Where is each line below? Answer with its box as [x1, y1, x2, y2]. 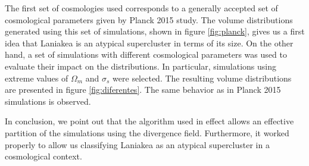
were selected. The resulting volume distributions [113, 71, 292, 84]
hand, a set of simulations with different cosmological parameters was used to [5, 48, 287, 61]
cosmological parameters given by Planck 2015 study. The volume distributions [5, 13, 293, 26]
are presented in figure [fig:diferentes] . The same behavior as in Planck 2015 [5, 83, 281, 96]
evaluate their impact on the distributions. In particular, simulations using [5, 59, 276, 72]
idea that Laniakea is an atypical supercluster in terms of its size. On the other [5, 36, 294, 49]
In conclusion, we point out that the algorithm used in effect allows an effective [5, 115, 294, 127]
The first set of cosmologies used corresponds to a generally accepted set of [5, 2, 278, 14]
